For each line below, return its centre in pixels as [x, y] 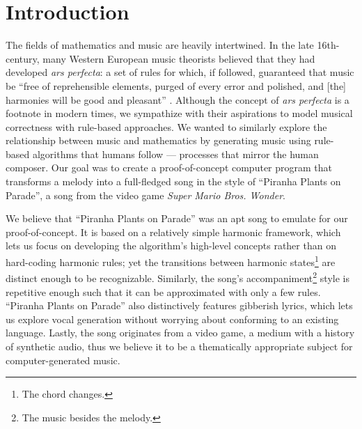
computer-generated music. [63, 360]
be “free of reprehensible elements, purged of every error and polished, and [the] [176, 85]
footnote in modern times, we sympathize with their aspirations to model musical [179, 113]
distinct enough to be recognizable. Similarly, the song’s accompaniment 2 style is [178, 277]
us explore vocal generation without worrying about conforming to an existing [172, 319]
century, [23, 58]
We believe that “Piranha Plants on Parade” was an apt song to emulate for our [177, 218]
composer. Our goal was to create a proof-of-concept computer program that [169, 167]
